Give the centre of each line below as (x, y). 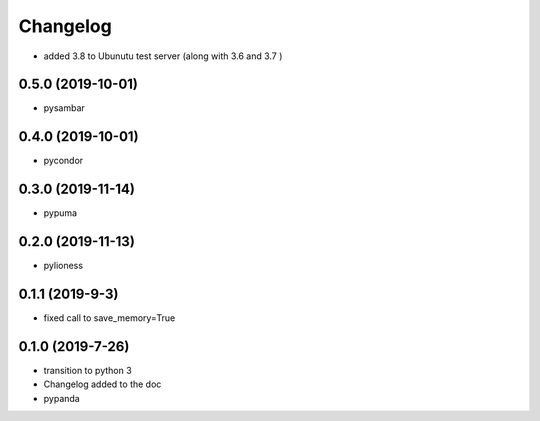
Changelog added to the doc (102, 384)
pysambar (64, 108)
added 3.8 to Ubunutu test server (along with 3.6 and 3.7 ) (163, 56)
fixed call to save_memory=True (109, 318)
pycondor (63, 161)
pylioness (63, 266)
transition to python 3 (87, 370)
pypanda (61, 398)
